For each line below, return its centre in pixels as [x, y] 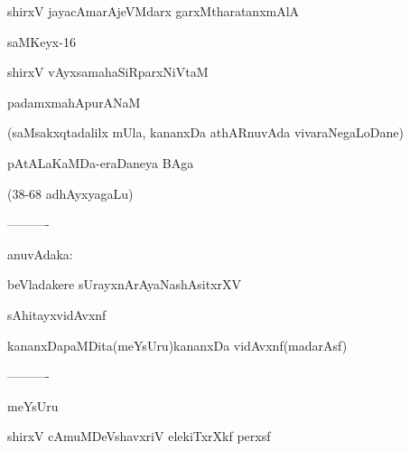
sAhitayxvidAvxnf [57, 314]
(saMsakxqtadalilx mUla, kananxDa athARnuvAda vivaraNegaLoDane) [205, 132]
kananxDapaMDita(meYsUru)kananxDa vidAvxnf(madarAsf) [177, 345]
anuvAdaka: [40, 254]
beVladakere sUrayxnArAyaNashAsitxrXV [125, 284]
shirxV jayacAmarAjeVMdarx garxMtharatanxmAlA [154, 11]
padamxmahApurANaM [74, 102]
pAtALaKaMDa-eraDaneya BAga [101, 162]
